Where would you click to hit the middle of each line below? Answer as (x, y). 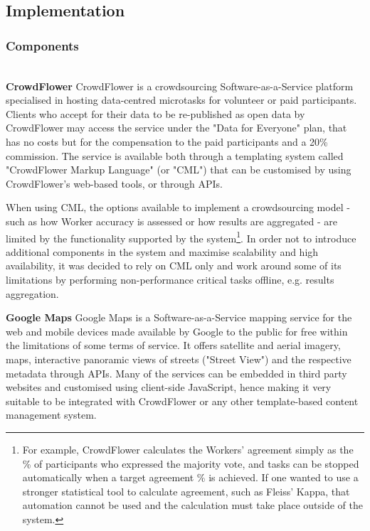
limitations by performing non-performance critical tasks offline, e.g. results (170, 279)
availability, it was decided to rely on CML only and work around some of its (174, 265)
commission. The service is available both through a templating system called (175, 155)
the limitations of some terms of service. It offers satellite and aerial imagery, (173, 345)
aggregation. (32, 293)
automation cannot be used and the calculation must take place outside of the (192, 505)
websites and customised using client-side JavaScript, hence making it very (169, 387)
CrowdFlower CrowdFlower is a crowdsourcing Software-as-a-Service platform (180, 86)
